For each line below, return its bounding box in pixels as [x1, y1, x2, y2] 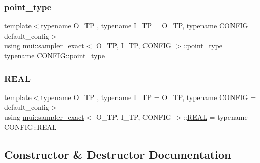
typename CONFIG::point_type [4, 50, 105, 60]
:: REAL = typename [183, 112, 248, 122]
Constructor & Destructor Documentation [4, 146, 232, 162]
